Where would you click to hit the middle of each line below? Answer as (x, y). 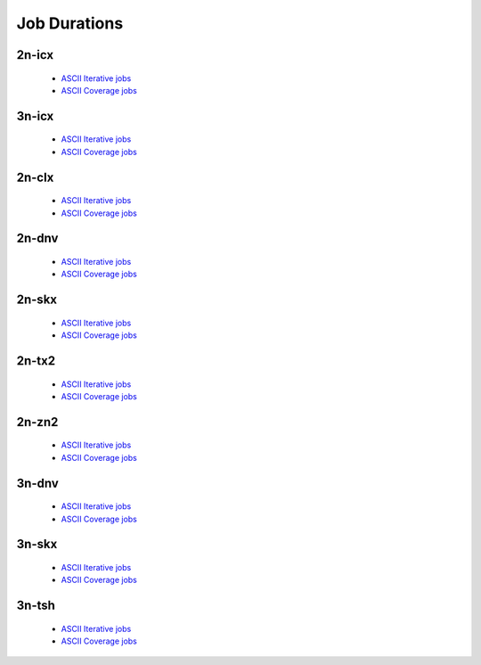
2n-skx (37, 300)
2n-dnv (37, 238)
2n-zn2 (37, 422)
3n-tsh (36, 606)
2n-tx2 (36, 361)
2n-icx (35, 55)
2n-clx (35, 177)
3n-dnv (37, 483)
